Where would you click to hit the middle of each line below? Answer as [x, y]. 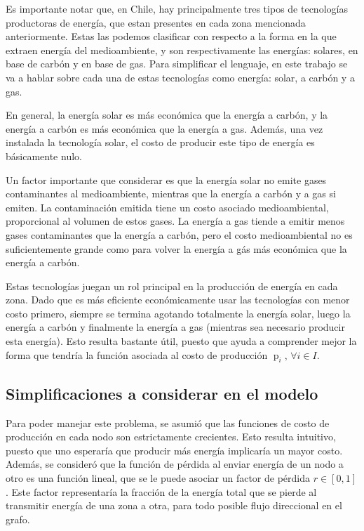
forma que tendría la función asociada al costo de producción [137, 354]
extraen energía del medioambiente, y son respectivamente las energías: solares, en [182, 50]
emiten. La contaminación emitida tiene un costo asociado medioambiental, [167, 207]
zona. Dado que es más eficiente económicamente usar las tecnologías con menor [178, 300]
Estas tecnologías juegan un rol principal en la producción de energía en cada [172, 286]
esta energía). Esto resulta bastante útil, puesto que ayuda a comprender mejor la [181, 341]
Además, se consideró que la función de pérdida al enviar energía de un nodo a [175, 464]
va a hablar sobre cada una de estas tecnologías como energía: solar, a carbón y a [180, 77]
